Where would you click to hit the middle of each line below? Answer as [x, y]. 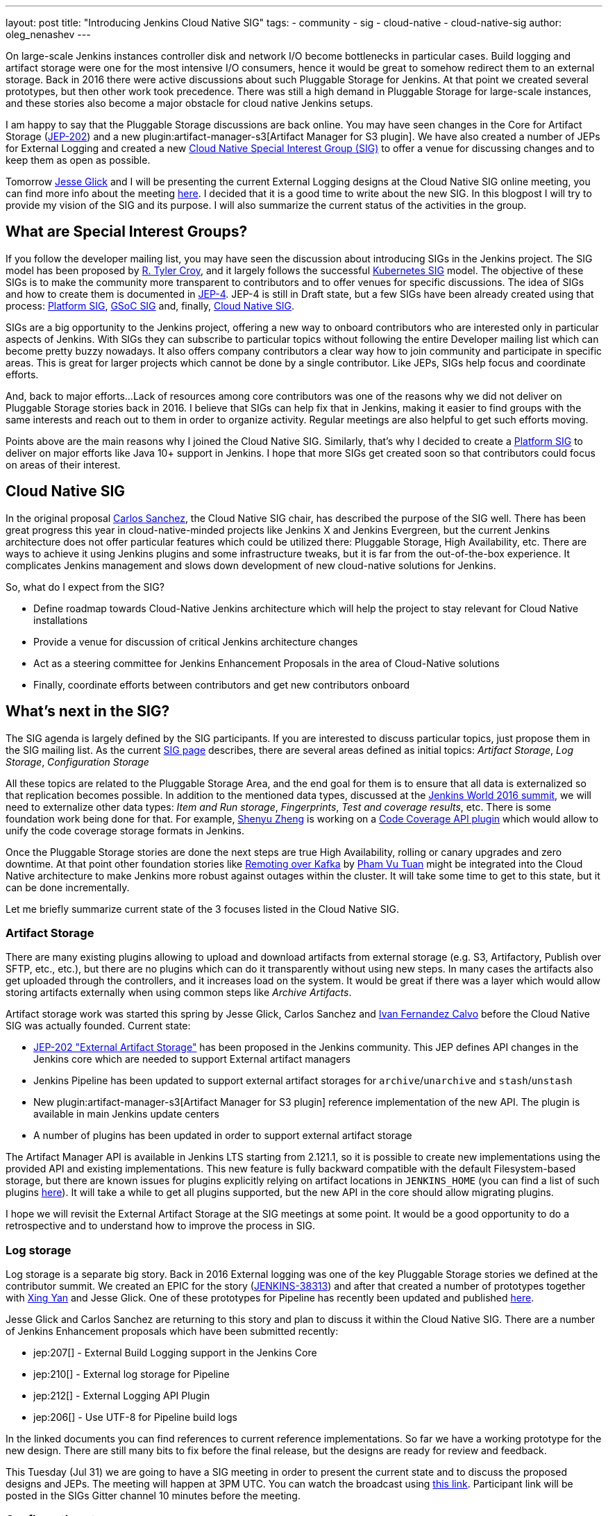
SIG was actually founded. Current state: [98, 1026]
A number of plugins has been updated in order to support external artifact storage [223, 1136]
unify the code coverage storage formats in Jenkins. [125, 830]
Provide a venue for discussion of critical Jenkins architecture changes [196, 641]
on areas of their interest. [63, 464]
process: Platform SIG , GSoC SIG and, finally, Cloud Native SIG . [150, 305]
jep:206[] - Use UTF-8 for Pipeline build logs [135, 1417]
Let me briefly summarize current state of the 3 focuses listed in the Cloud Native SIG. [202, 909]
